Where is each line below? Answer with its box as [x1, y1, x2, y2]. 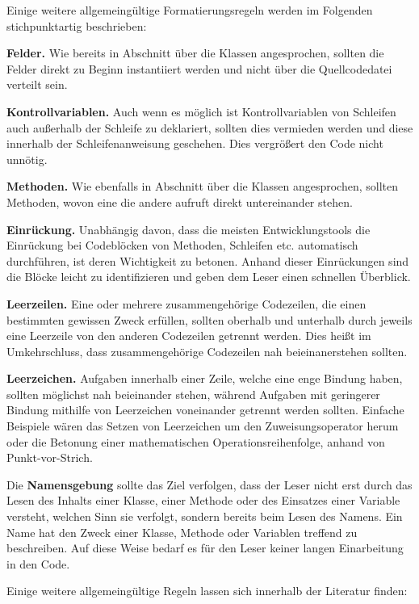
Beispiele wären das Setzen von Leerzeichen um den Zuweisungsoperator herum [6, 417, 399, 434]
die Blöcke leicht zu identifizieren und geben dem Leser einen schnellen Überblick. [6, 268, 411, 285]
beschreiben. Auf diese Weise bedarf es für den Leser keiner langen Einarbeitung [6, 539, 404, 556]
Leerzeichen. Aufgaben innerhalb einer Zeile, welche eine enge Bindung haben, [6, 370, 403, 387]
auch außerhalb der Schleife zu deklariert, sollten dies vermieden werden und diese [6, 119, 413, 136]
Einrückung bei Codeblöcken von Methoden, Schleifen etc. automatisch [6, 237, 358, 254]
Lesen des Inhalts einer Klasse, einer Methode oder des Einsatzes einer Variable [6, 492, 400, 509]
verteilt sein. [6, 76, 68, 93]
